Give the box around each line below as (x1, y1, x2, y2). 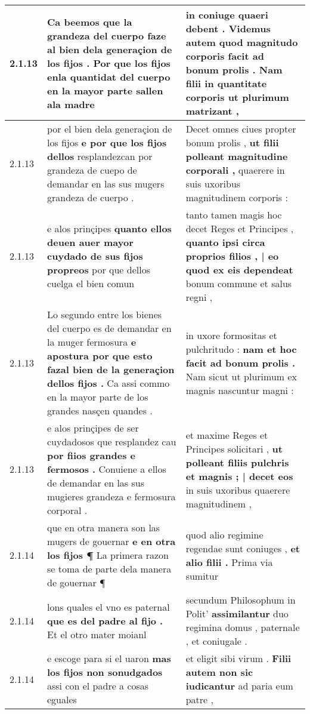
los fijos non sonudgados (47, 665, 163, 679)
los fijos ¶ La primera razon (47, 548, 169, 562)
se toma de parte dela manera (47, 562, 172, 575)
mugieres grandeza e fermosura (47, 490, 176, 503)
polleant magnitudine (185, 149, 288, 163)
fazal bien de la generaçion (47, 362, 175, 376)
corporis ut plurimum (185, 90, 289, 104)
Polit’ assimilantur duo (185, 607, 289, 620)
